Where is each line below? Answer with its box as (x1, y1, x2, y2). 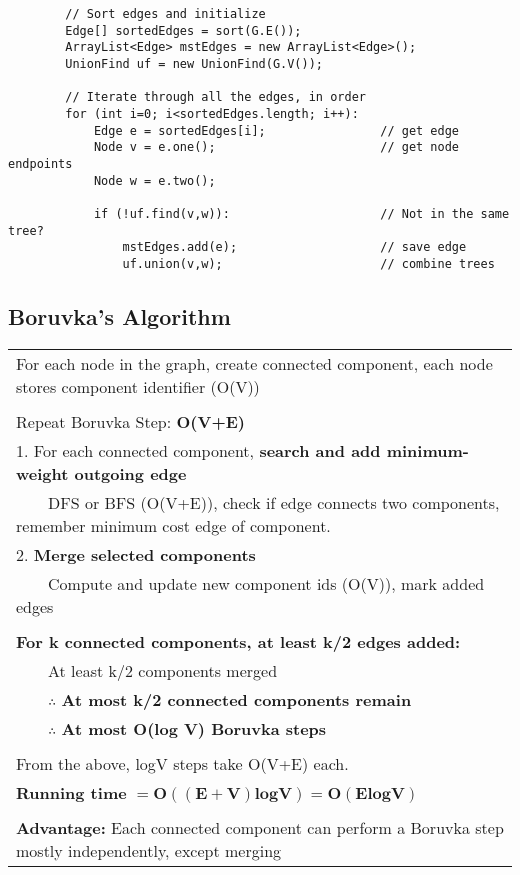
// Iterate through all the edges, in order (65, 90, 366, 105)
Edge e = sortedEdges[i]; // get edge (93, 123, 460, 138)
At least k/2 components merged (48, 658, 278, 682)
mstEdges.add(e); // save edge (122, 240, 467, 255)
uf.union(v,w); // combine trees (122, 256, 495, 271)
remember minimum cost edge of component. (16, 513, 331, 537)
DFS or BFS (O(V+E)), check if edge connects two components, (48, 490, 500, 514)
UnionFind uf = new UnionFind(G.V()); (65, 56, 323, 71)
